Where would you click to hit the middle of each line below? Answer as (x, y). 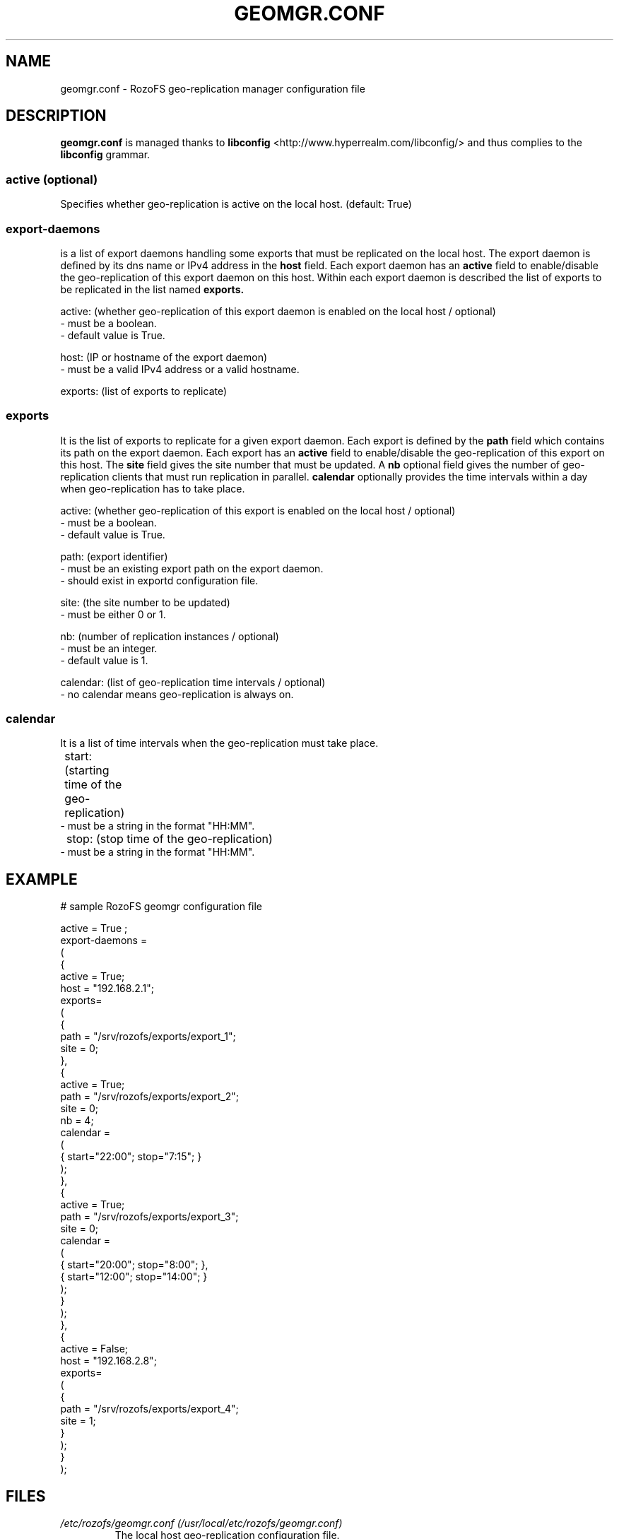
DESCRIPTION (56, 116)
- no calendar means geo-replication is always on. (177, 694)
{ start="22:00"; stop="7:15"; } (131, 1157)
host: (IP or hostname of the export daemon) (164, 357)
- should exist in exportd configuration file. (159, 580)
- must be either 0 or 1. (113, 614)
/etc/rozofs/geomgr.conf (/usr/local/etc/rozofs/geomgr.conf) (201, 1523)
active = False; (94, 1349)
